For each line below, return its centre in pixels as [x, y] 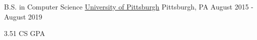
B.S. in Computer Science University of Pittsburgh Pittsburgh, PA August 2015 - [129, 6]
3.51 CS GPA [24, 33]
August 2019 [23, 16]
